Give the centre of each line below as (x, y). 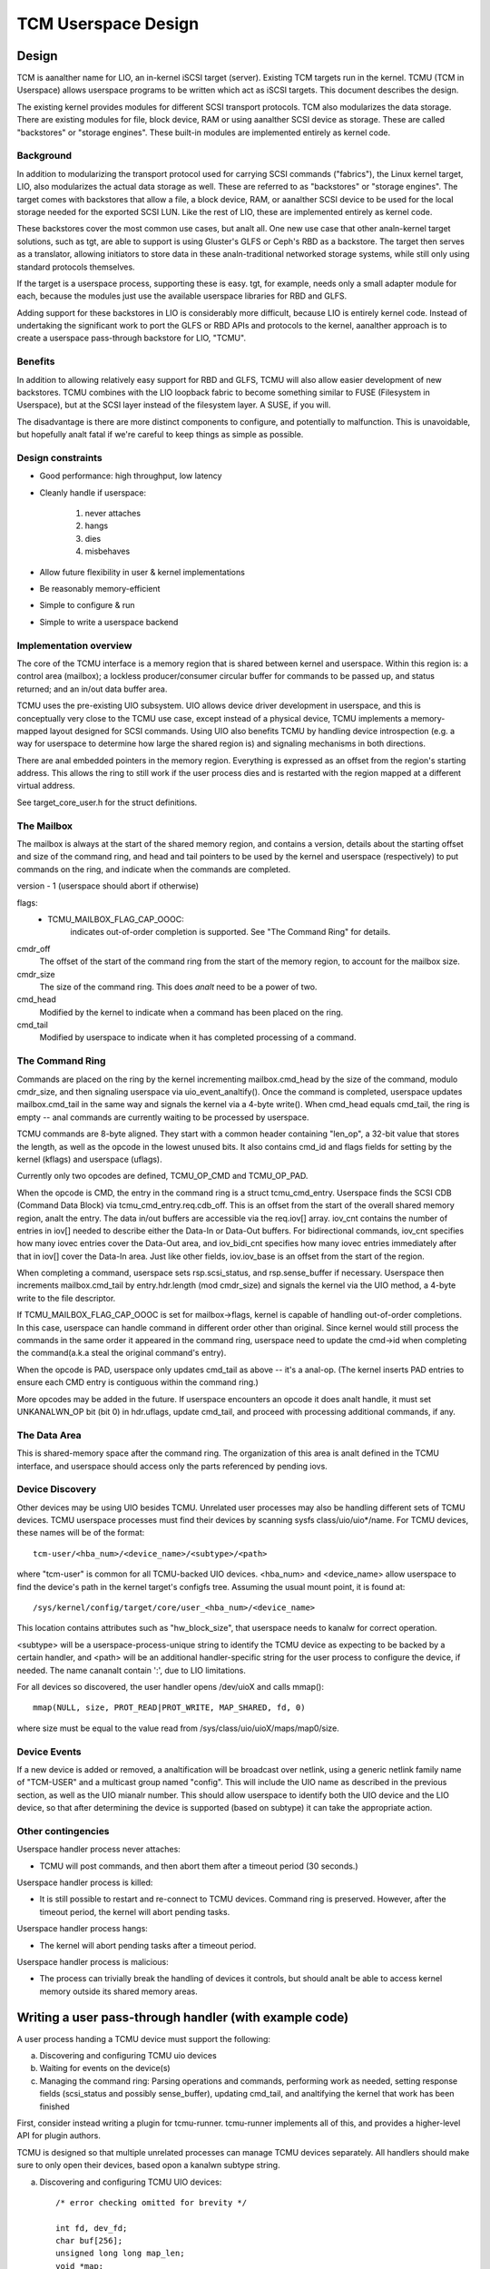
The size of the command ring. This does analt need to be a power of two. (178, 987)
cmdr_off (34, 948)
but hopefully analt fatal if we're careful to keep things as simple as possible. (160, 435)
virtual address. (46, 786)
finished (54, 2107)
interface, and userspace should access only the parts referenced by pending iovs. (172, 1466)
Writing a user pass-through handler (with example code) (183, 2017)
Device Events (49, 1752)
